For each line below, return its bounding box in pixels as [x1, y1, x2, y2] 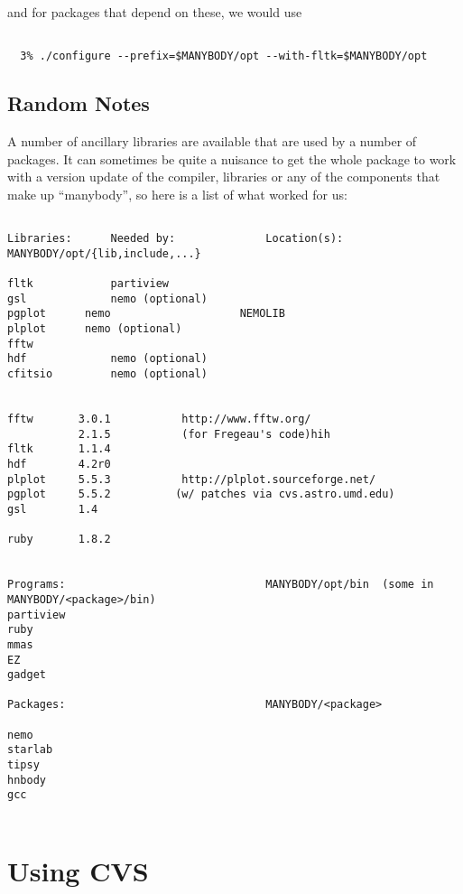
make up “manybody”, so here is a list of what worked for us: [7, 184, 347, 203]
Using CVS [7, 852, 149, 889]
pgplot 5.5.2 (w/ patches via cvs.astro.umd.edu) [7, 488, 395, 501]
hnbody [7, 773, 46, 787]
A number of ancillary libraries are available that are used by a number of [7, 132, 417, 151]
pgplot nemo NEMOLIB [7, 307, 285, 321]
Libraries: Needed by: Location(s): [7, 232, 344, 246]
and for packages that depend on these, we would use [7, 3, 302, 21]
